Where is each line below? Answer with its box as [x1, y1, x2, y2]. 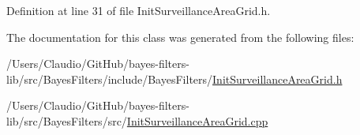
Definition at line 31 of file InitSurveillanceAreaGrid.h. [6, 2, 271, 18]
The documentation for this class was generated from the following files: [6, 28, 354, 45]
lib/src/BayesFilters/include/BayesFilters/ [6, 70, 213, 87]
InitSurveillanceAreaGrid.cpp [126, 112, 268, 129]
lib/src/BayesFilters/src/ [6, 112, 127, 129]
